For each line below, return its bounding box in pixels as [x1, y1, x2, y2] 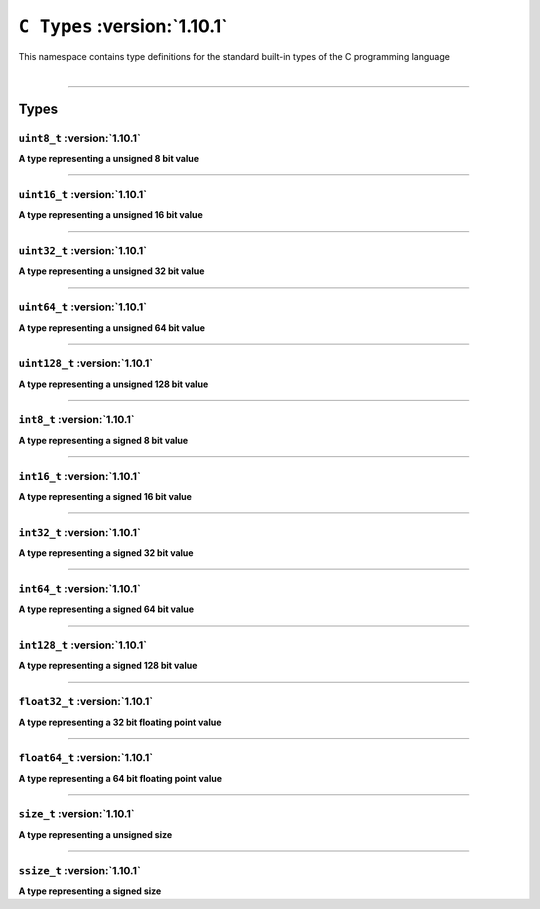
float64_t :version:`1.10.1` [18, 751, 154, 765]
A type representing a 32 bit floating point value [18, 716, 222, 728]
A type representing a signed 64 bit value [18, 603, 195, 615]
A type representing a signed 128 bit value [18, 660, 198, 672]
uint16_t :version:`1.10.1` [18, 187, 147, 201]
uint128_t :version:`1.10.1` [18, 356, 154, 370]
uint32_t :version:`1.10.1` [18, 244, 147, 257]
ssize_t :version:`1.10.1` [18, 863, 142, 877]
